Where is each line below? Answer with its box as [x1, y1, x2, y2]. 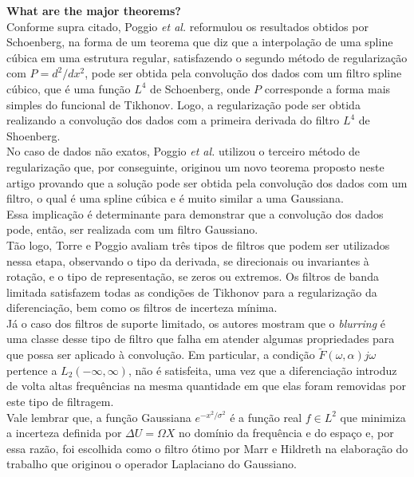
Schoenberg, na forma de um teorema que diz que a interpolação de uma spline [6, 34, 393, 50]
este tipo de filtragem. [6, 393, 114, 410]
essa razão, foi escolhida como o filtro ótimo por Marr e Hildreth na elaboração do [6, 440, 408, 456]
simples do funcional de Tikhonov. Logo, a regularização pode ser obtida [6, 96, 361, 112]
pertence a [6, 361, 57, 378]
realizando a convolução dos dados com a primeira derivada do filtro [6, 112, 340, 128]
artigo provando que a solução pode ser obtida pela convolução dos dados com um [6, 174, 408, 191]
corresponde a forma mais [264, 80, 391, 97]
